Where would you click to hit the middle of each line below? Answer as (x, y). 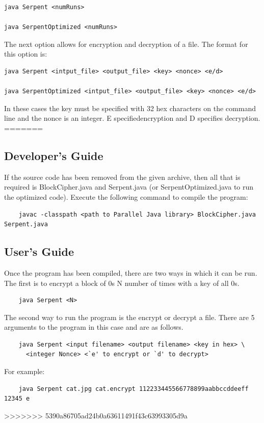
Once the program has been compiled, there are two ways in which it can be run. (131, 272)
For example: (24, 371)
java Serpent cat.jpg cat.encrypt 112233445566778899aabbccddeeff (134, 389)
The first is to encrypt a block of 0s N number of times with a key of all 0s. (122, 283)
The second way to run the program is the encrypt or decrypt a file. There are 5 (129, 317)
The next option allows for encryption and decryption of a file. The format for (126, 44)
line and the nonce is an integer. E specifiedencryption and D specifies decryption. (132, 118)
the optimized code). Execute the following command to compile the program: (126, 196)
